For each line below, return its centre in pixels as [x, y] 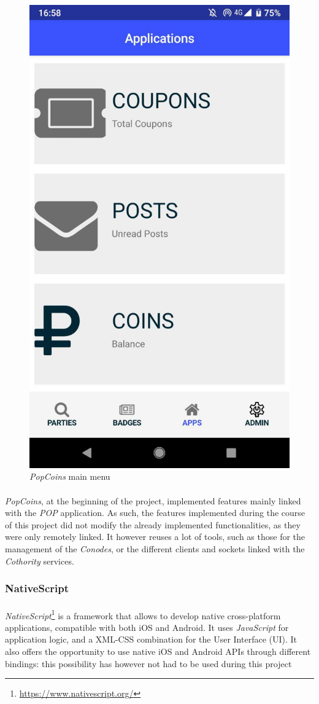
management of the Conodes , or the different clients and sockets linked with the [155, 548]
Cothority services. [40, 561]
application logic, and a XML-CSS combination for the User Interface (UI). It [151, 639]
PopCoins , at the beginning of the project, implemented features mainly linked [153, 500]
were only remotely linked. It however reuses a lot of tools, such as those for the [155, 537]
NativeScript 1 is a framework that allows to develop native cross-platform [143, 614]
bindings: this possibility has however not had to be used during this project [148, 663]
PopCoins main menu [70, 476]
